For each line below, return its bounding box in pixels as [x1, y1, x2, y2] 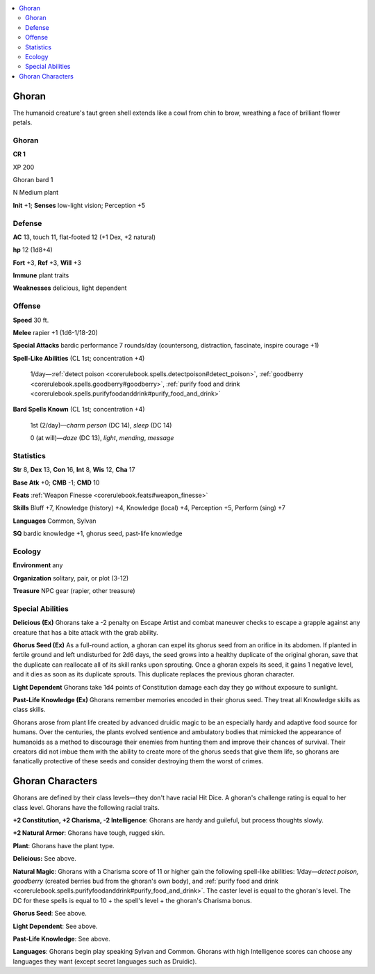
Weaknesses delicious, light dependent [12, 284, 127, 292]
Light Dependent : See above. [12, 922, 98, 930]
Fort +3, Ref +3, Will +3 [12, 258, 81, 267]
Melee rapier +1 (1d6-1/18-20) [12, 328, 99, 336]
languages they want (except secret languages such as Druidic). [12, 957, 197, 966]
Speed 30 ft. [12, 316, 49, 324]
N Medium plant [12, 188, 59, 197]
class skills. [12, 706, 46, 714]
